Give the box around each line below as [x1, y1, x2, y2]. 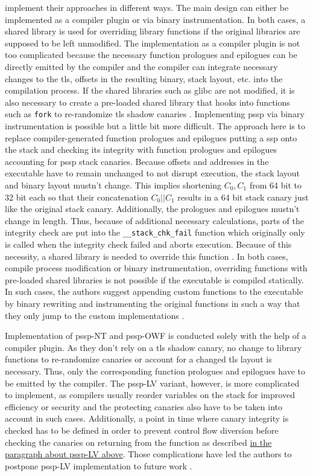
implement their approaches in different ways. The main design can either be [5, 1, 289, 13]
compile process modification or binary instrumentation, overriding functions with [5, 262, 308, 274]
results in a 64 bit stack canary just [177, 190, 309, 203]
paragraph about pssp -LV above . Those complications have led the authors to [5, 448, 292, 460]
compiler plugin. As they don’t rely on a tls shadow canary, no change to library [5, 341, 302, 353]
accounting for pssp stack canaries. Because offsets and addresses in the [5, 155, 269, 167]
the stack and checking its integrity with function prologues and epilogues [5, 143, 277, 156]
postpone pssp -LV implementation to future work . [5, 459, 192, 472]
